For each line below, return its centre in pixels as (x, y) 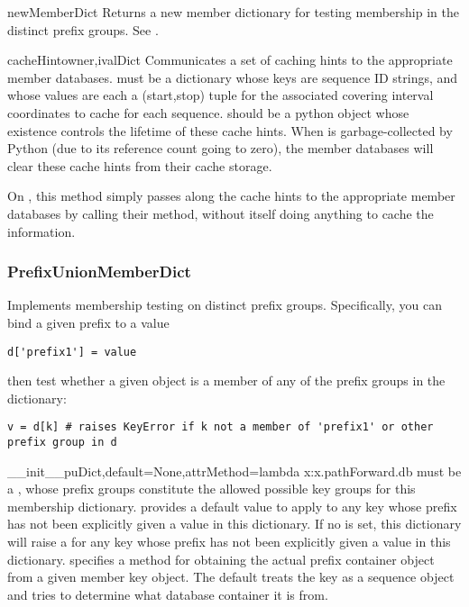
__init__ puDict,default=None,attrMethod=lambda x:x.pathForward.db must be (234, 471)
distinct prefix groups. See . (83, 29)
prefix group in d (62, 443)
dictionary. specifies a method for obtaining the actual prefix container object (221, 559)
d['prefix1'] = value (72, 352)
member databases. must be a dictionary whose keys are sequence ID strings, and (233, 77)
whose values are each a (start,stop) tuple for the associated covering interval (221, 95)
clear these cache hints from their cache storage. (140, 165)
